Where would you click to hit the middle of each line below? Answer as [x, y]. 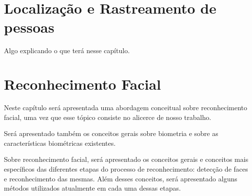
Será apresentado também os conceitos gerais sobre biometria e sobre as [111, 133]
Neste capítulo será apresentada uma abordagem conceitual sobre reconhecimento [126, 108]
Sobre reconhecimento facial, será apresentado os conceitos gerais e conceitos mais [126, 159]
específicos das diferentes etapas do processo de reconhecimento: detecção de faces [126, 169]
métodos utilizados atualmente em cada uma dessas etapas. [92, 188]
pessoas [29, 27]
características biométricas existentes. [60, 143]
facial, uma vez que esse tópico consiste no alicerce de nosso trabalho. [108, 117]
